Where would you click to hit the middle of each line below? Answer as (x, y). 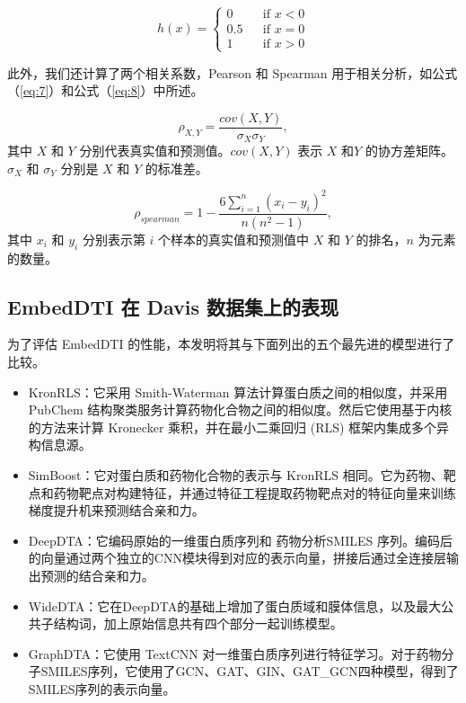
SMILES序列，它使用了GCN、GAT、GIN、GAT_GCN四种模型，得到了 (250, 671)
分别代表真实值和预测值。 (155, 151)
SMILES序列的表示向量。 (102, 688)
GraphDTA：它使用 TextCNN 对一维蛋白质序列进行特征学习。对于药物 (235, 653)
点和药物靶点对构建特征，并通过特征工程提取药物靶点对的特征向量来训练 (242, 492)
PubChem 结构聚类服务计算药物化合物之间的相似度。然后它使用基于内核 (240, 409)
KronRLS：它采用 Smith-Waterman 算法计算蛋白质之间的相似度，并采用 (238, 392)
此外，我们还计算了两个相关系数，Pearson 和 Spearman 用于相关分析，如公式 (233, 72)
